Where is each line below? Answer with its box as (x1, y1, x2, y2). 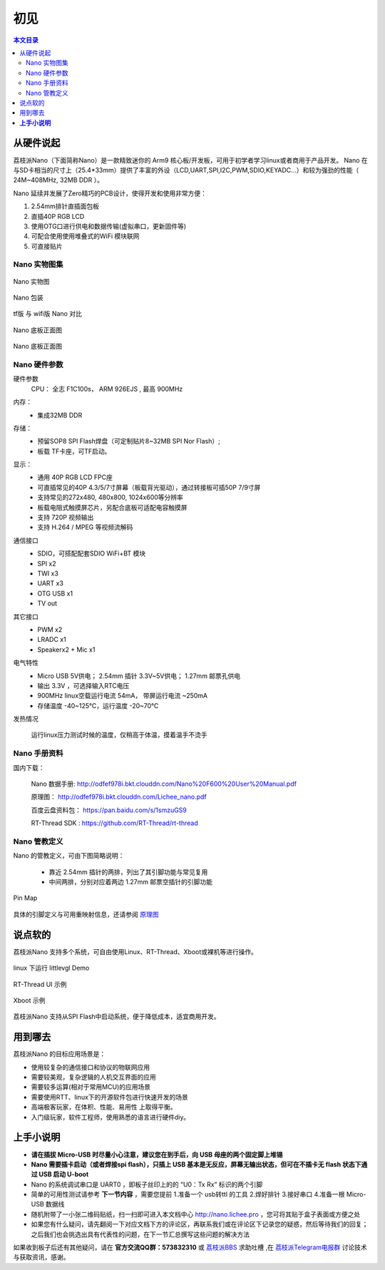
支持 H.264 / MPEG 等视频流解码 (37, 523, 133, 531)
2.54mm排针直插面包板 (31, 202, 100, 210)
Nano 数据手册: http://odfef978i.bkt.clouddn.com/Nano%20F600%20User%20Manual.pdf (31, 779, 297, 788)
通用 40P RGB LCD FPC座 (37, 473, 113, 481)
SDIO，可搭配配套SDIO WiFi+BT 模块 (37, 549, 146, 558)
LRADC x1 (37, 635, 67, 644)
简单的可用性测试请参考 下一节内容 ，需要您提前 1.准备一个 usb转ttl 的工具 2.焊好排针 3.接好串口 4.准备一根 (31, 1190, 345, 1199)
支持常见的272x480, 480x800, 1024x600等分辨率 (37, 493, 183, 502)
